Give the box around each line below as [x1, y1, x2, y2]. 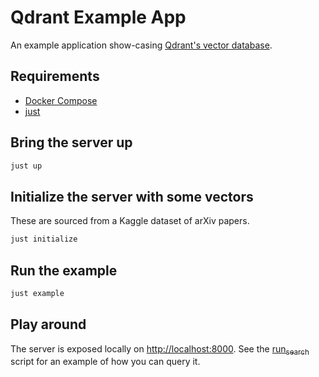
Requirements [10, 68, 100, 85]
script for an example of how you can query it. [10, 356, 201, 368]
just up [10, 161, 43, 171]
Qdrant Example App [10, 6, 187, 29]
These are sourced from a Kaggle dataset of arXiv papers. [10, 215, 250, 227]
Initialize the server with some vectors [10, 188, 254, 205]
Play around [10, 316, 87, 333]
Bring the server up [10, 134, 133, 151]
